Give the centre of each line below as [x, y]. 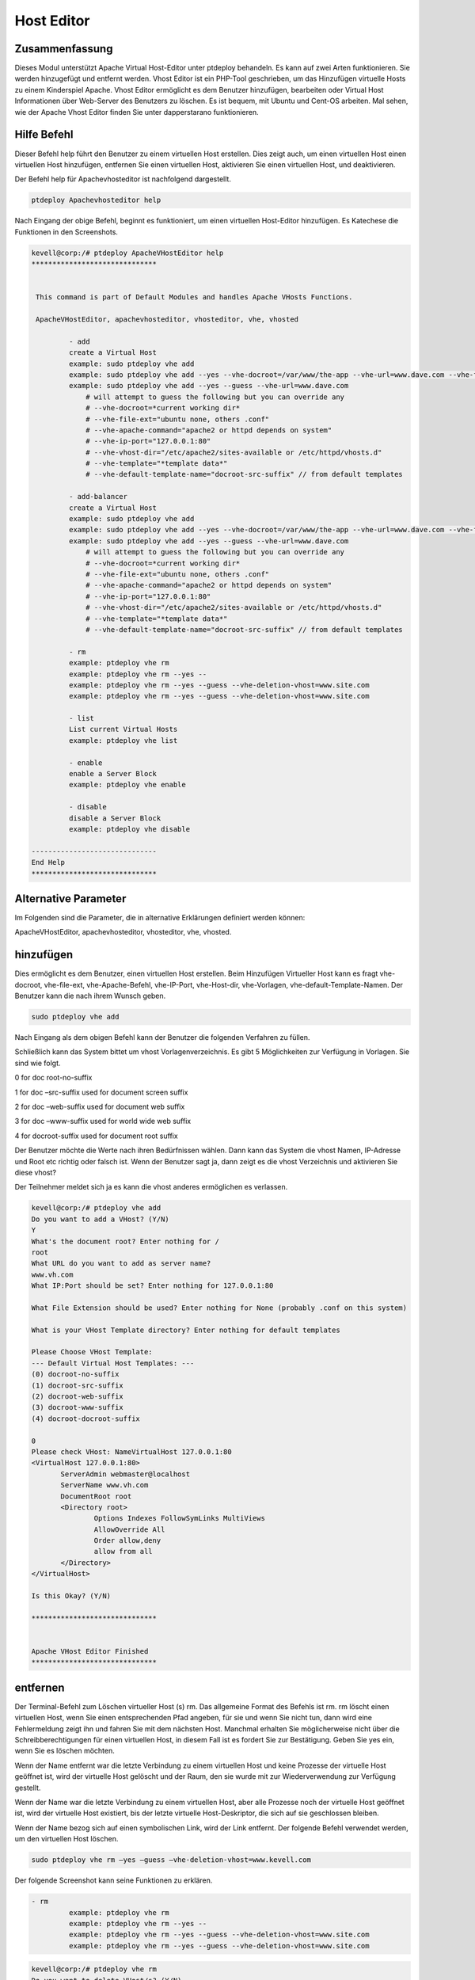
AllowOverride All [129, 1529]
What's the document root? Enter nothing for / [125, 1241]
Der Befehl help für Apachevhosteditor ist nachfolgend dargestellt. [123, 179]
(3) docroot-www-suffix [78, 1407]
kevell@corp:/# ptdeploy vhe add [96, 1208]
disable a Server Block [115, 818]
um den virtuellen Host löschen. [66, 1839]
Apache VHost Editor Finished [90, 1651]
